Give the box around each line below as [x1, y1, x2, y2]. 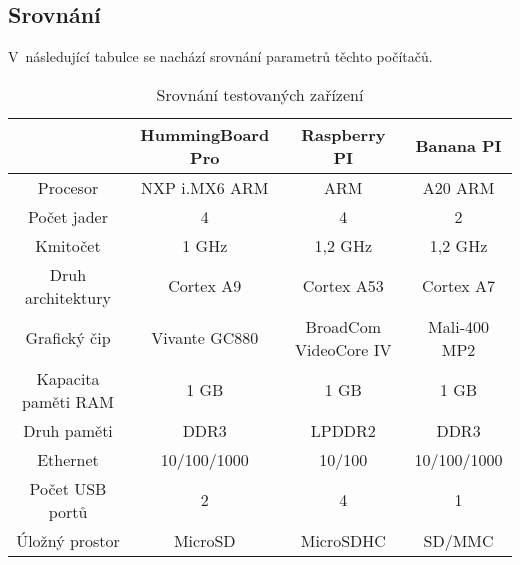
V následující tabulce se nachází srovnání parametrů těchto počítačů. [8, 46, 433, 67]
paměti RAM [22, 389, 114, 413]
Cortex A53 [302, 274, 384, 298]
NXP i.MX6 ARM [140, 175, 269, 199]
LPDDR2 [310, 418, 376, 442]
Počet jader [28, 204, 108, 228]
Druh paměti [23, 418, 113, 442]
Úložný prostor [16, 528, 120, 552]
